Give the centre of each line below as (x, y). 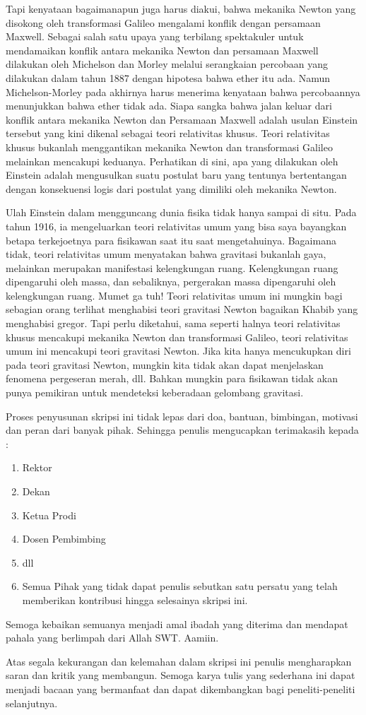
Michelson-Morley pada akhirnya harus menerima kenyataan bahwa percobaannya (183, 91)
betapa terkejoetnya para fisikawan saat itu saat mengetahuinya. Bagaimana (171, 240)
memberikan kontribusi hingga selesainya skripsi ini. (135, 599)
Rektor (37, 467)
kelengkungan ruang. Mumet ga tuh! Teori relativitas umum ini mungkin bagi (174, 295)
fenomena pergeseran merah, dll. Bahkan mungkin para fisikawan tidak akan (172, 378)
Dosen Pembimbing (64, 539)
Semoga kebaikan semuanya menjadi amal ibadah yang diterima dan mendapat (177, 624)
